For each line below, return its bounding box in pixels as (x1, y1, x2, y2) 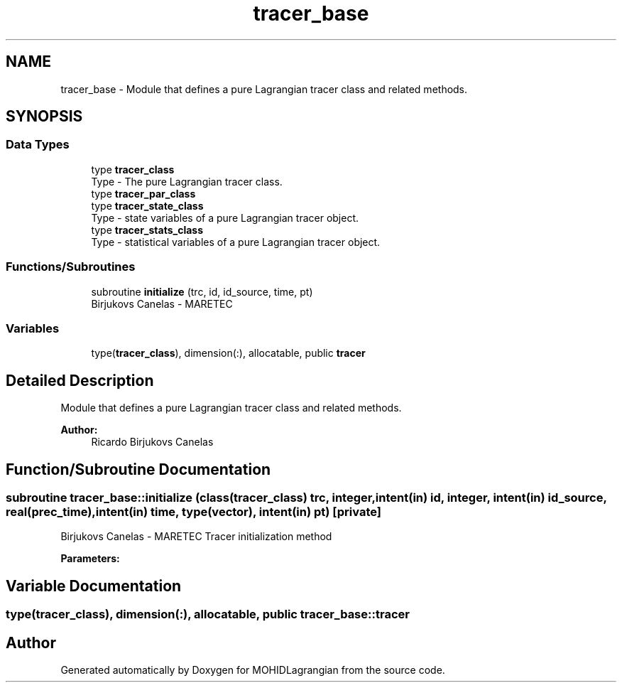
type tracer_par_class (91, 187, 196, 200)
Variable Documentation (6, 576, 182, 595)
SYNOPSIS (6, 107, 83, 126)
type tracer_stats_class (91, 223, 204, 236)
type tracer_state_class (91, 199, 204, 212)
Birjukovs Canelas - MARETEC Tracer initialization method (60, 530, 332, 543)
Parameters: (60, 552, 120, 565)
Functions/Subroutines (6, 259, 136, 274)
